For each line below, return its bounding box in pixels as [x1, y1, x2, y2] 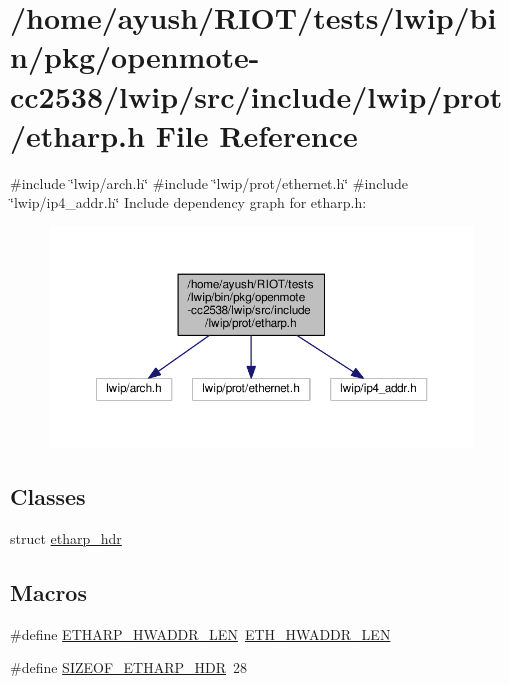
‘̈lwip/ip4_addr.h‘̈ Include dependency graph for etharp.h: [10, 192, 367, 213]
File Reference [155, 114, 358, 155]
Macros [10, 576, 87, 607]
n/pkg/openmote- [10, 36, 260, 77]
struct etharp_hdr [10, 527, 122, 548]
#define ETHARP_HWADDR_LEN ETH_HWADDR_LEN [10, 623, 391, 644]
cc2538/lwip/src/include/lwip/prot [10, 75, 503, 116]
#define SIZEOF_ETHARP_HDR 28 [10, 657, 248, 678]
